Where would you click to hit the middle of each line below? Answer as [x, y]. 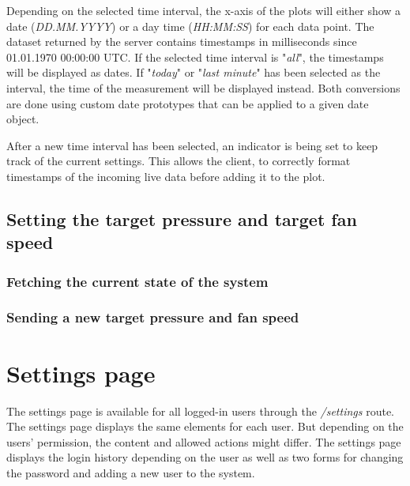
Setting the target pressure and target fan [182, 219]
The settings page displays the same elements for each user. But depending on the [205, 426]
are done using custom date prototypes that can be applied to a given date [188, 103]
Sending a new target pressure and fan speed [153, 317]
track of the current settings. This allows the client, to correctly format [179, 161]
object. [23, 119]
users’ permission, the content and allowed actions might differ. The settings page [204, 441]
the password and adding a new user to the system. [131, 472]
